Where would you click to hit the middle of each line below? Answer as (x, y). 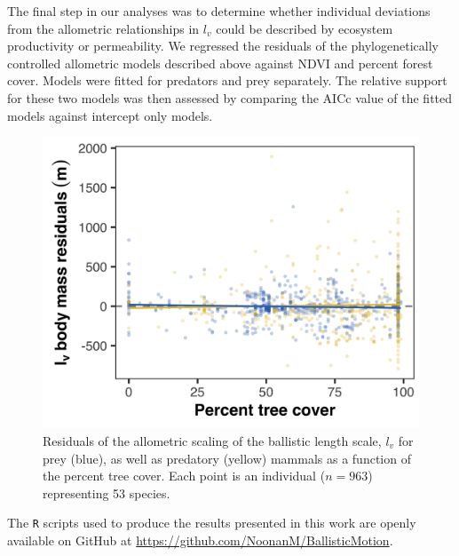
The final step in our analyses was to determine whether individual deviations (219, 11)
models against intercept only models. (110, 115)
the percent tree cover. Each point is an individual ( (184, 476)
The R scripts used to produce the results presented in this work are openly (212, 523)
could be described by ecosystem (305, 28)
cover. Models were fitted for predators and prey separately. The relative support (227, 80)
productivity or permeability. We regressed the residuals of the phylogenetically (223, 46)
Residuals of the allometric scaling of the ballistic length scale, (212, 441)
